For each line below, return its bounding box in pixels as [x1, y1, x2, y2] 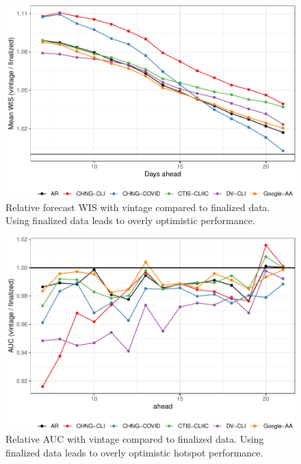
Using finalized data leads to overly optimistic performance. [5, 213, 255, 228]
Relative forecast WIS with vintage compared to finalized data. [5, 199, 270, 214]
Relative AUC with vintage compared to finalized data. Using [5, 432, 264, 446]
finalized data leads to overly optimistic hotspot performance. [5, 445, 263, 459]
